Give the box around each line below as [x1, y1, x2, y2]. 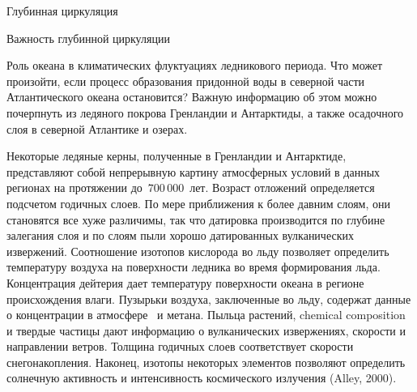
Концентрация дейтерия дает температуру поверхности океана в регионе [6, 274, 364, 291]
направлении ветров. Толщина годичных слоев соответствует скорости [6, 338, 354, 355]
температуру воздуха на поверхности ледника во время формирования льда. [6, 258, 381, 275]
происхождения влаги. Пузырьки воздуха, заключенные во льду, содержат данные [6, 290, 411, 307]
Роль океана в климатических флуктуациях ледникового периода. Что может [6, 57, 383, 74]
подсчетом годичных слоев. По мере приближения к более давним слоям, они [6, 194, 390, 211]
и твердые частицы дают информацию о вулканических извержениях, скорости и [6, 322, 406, 339]
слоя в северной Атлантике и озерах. [6, 120, 188, 137]
